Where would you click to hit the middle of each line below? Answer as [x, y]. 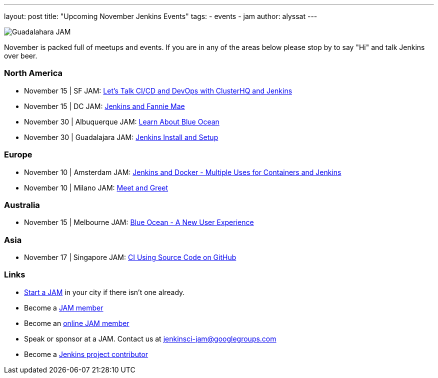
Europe [18, 155]
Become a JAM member [64, 307]
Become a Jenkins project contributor [86, 354]
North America [33, 73]
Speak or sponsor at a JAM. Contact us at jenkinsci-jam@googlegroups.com [150, 338]
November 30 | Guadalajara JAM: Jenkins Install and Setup [121, 137]
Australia [22, 205]
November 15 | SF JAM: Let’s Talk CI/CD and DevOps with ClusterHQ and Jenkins [158, 90]
